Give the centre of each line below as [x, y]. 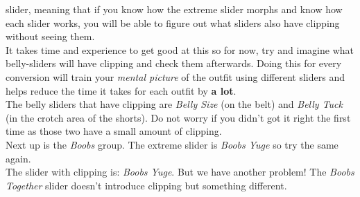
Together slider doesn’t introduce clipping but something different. [146, 185]
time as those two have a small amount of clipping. [114, 131]
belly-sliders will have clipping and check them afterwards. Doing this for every [174, 63]
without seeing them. [50, 36]
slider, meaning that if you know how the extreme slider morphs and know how [174, 9]
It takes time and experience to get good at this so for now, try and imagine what [180, 49]
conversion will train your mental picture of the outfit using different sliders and [175, 76]
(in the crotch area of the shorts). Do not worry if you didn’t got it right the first [178, 117]
